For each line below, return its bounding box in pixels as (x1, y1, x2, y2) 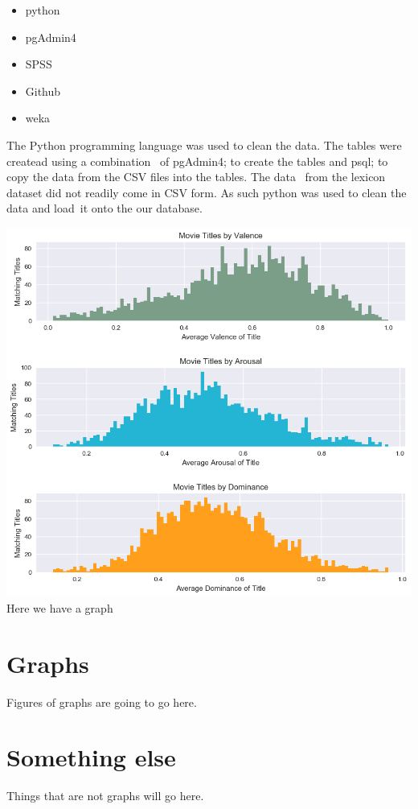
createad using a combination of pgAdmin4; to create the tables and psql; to (6, 152, 388, 169)
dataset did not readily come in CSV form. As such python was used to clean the (6, 184, 407, 200)
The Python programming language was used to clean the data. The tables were (6, 136, 402, 153)
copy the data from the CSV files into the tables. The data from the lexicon (6, 168, 386, 185)
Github (25, 82, 61, 99)
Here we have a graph (6, 599, 113, 616)
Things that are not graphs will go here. (6, 787, 204, 804)
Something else (6, 741, 176, 774)
